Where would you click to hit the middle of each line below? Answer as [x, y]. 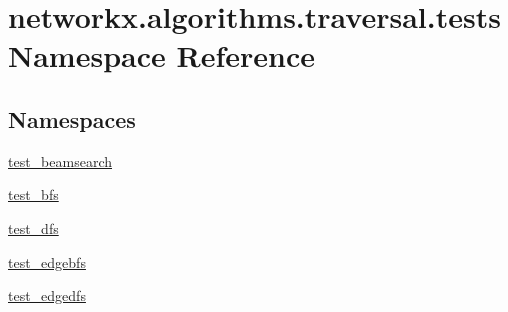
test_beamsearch [60, 160]
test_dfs [33, 227]
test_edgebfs [47, 261]
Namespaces [72, 118]
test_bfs [33, 194]
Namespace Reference [161, 55]
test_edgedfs [47, 295]
